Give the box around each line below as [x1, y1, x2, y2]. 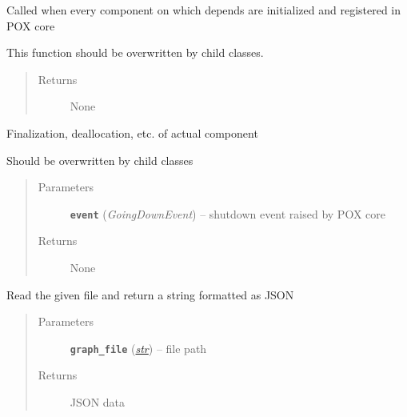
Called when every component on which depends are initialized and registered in [6, 2, 401, 18]
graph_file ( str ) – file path [70, 339, 207, 356]
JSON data [70, 394, 126, 411]
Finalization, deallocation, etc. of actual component [6, 124, 258, 141]
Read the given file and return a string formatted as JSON [6, 286, 294, 303]
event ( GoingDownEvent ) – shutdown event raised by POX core [70, 205, 385, 222]
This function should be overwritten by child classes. [6, 44, 264, 61]
